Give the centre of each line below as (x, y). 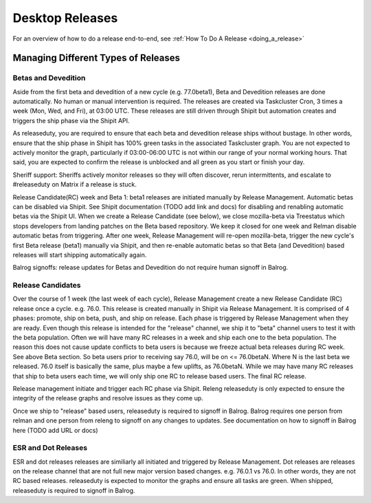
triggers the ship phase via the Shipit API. (71, 120)
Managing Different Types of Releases (97, 58)
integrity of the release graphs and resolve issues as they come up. (108, 398)
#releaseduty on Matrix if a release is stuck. (75, 184)
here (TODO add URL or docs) (56, 430)
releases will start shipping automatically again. (80, 255)
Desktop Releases (65, 18)
